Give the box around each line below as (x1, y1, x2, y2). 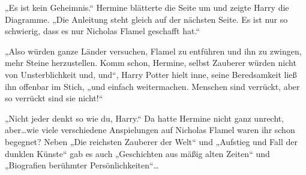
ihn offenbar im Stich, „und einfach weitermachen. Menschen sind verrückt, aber (5, 80, 300, 92)
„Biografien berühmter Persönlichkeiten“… (5, 159, 159, 171)
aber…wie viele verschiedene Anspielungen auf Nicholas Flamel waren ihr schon (5, 123, 295, 136)
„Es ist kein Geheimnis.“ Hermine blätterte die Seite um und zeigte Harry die (5, 1, 289, 13)
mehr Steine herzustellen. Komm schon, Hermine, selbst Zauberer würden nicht (5, 56, 296, 69)
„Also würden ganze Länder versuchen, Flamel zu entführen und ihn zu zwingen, (5, 44, 302, 57)
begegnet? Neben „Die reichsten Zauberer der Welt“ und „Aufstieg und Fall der (5, 135, 298, 147)
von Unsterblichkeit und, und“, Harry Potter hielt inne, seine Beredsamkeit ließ (5, 68, 297, 80)
